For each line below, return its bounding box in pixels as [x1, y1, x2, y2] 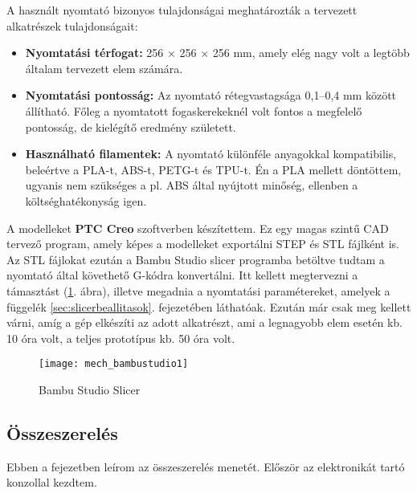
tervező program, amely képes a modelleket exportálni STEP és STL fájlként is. [6, 235, 400, 252]
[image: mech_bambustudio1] [39, 358, 189, 370]
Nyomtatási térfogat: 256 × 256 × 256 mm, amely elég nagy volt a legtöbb [25, 44, 410, 61]
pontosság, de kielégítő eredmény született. [25, 118, 236, 135]
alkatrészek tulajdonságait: [6, 17, 138, 34]
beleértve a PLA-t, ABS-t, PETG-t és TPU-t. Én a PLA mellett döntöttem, [25, 161, 402, 177]
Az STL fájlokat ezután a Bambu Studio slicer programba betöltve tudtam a [6, 251, 385, 267]
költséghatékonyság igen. [25, 192, 147, 209]
